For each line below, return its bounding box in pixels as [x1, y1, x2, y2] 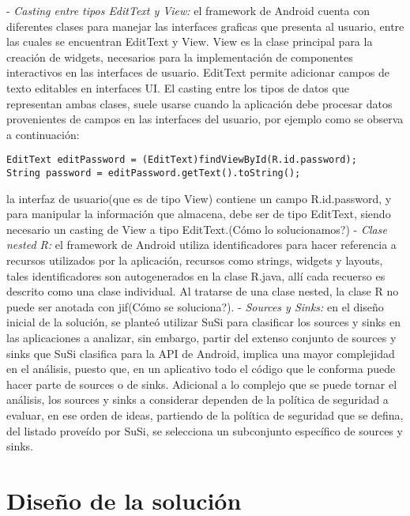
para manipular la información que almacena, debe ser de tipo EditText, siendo [6, 205, 391, 222]
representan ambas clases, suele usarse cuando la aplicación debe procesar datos [6, 95, 393, 111]
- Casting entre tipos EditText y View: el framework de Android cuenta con [6, 2, 371, 18]
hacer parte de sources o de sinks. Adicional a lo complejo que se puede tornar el [6, 375, 397, 392]
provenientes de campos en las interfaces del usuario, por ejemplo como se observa [6, 111, 404, 127]
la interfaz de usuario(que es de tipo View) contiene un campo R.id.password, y [6, 190, 392, 206]
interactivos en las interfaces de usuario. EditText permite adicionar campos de [6, 64, 389, 81]
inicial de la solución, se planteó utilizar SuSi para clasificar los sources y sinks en [6, 314, 401, 330]
